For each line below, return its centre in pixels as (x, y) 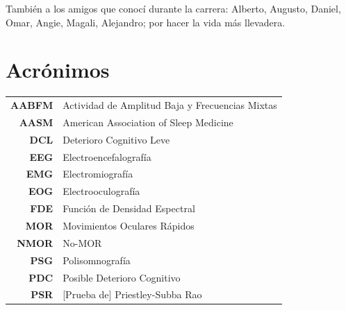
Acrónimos (58, 70)
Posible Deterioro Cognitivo (122, 277)
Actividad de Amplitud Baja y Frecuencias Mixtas (170, 105)
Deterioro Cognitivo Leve (116, 139)
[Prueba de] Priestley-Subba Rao (132, 294)
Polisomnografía (97, 260)
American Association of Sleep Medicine (148, 122)
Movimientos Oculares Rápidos (129, 225)
